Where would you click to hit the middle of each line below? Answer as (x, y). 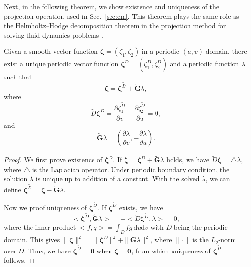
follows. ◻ (19, 260)
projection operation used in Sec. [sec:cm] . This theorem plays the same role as (122, 16)
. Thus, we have (47, 250)
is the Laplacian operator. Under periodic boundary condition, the (131, 169)
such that (18, 77)
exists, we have (141, 207)
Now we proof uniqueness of (45, 207)
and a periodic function (204, 64)
